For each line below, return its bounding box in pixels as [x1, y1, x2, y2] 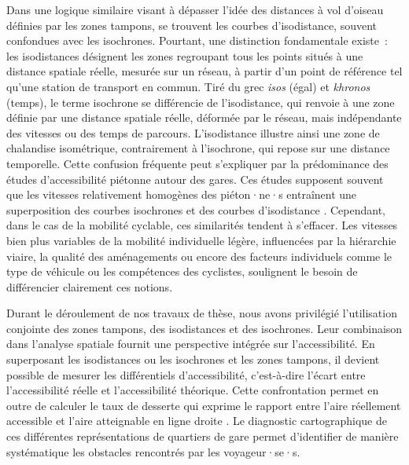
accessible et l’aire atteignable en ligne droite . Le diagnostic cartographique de [6, 412, 387, 429]
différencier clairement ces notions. [6, 278, 173, 295]
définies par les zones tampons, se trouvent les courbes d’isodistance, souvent [6, 16, 378, 33]
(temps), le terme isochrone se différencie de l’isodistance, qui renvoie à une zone [6, 93, 395, 110]
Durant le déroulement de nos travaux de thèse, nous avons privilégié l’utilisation [6, 305, 397, 321]
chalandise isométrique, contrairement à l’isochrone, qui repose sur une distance [6, 140, 390, 156]
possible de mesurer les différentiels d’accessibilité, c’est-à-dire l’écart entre [6, 366, 366, 383]
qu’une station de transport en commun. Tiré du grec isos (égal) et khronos [6, 78, 370, 94]
